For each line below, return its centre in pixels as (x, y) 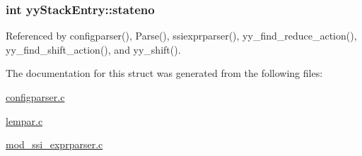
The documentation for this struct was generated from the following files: (164, 73)
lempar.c (24, 120)
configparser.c (35, 97)
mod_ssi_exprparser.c (54, 144)
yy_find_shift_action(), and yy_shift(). (93, 49)
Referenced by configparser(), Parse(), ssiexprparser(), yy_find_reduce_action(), (181, 36)
